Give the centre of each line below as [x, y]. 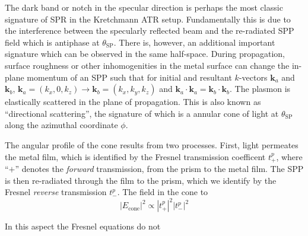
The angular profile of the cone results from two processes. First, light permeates [152, 144]
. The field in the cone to [163, 192]
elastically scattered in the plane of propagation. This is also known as [133, 102]
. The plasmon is [260, 89]
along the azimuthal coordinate [61, 125]
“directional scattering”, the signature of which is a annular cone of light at [142, 113]
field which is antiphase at [52, 42]
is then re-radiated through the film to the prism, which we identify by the [141, 180]
